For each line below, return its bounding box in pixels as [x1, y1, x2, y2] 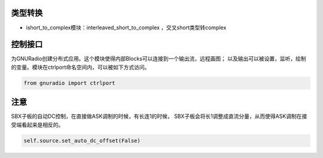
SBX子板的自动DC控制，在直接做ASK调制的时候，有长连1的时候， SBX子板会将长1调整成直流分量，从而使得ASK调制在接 [11, 113, 307, 120]
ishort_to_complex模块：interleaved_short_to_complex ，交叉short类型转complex [26, 24, 227, 31]
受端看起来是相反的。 [11, 121, 64, 128]
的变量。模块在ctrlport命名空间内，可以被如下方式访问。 [11, 63, 150, 71]
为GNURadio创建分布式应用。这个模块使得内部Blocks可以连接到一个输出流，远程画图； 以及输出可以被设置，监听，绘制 [11, 55, 306, 62]
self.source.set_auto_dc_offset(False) [23, 137, 141, 144]
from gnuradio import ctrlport [23, 80, 116, 86]
